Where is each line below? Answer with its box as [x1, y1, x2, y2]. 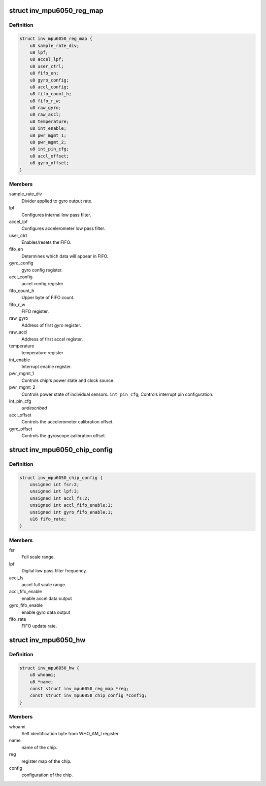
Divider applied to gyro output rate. [21, 198, 93, 204]
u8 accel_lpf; [30, 57, 64, 62]
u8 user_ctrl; [30, 63, 64, 69]
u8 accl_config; [30, 84, 69, 90]
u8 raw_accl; [30, 112, 62, 117]
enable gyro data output [21, 609, 70, 615]
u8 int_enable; [30, 126, 66, 131]
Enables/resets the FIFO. [21, 239, 71, 245]
